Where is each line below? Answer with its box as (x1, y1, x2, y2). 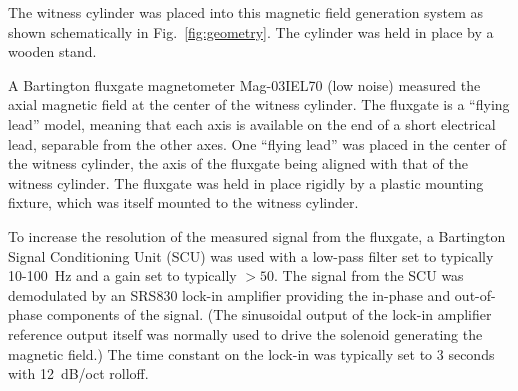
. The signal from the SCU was (274, 265, 464, 286)
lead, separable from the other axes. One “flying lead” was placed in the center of (8, 133, 507, 154)
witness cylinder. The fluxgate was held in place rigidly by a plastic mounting (8, 172, 484, 193)
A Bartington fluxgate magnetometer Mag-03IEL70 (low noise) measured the (8, 74, 481, 95)
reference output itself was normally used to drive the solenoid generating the (8, 323, 483, 344)
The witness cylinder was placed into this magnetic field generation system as (8, 2, 484, 22)
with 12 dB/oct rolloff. (8, 363, 149, 384)
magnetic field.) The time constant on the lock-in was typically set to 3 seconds (8, 343, 495, 364)
